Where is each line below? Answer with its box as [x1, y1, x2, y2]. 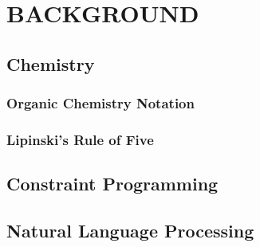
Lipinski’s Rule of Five [6, 129, 154, 149]
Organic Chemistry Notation [6, 93, 195, 113]
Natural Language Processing [6, 218, 254, 243]
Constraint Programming [6, 171, 219, 196]
